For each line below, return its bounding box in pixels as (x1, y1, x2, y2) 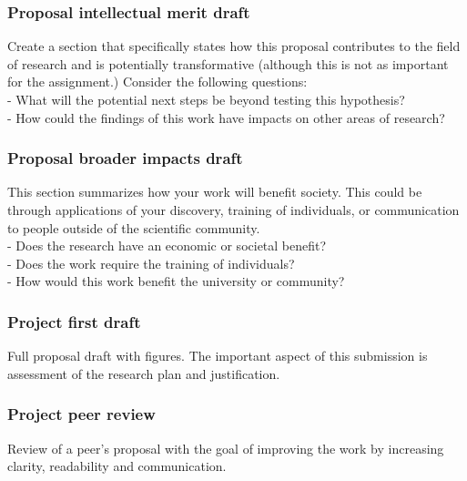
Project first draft (7, 310, 141, 333)
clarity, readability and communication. (7, 456, 227, 476)
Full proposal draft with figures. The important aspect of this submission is (7, 346, 428, 365)
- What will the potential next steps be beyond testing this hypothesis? (7, 90, 405, 108)
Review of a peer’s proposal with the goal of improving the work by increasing (7, 438, 444, 457)
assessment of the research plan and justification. (7, 363, 280, 383)
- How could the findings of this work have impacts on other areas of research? (7, 107, 445, 127)
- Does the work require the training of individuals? (7, 253, 295, 272)
